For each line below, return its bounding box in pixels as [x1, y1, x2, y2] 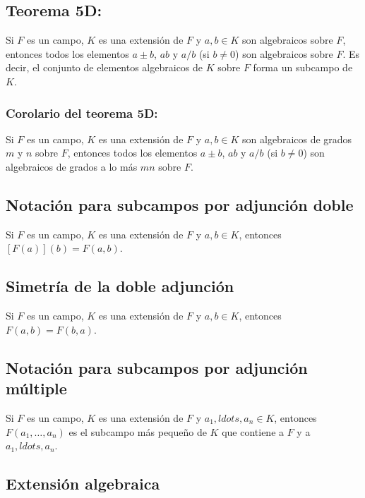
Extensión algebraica [6, 473, 160, 494]
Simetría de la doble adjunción [6, 275, 234, 297]
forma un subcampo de [253, 60, 353, 75]
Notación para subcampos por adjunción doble [6, 193, 354, 215]
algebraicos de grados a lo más [6, 159, 138, 174]
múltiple [6, 377, 67, 399]
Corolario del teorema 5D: [6, 104, 158, 121]
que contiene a [222, 424, 285, 439]
